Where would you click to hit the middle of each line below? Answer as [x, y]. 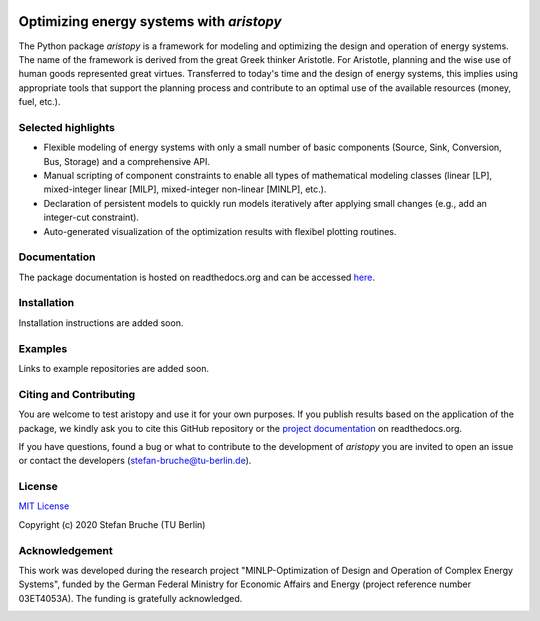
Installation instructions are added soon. [101, 322]
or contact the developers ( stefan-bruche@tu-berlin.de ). [135, 461]
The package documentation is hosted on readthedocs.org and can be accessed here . [196, 277]
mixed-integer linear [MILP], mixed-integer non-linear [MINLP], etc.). [185, 189]
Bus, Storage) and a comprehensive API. [126, 161]
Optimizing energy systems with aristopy [150, 21]
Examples [43, 348]
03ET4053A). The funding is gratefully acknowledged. [130, 598]
